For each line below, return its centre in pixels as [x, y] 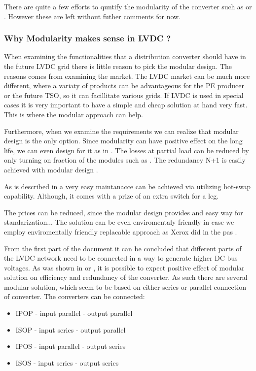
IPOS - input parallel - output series [71, 346]
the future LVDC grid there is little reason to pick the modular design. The [118, 66]
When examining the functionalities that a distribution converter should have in [125, 56]
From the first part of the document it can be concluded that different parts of [123, 248]
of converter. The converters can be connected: [74, 296]
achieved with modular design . [51, 169]
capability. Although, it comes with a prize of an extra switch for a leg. [111, 196]
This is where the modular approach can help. [73, 114]
